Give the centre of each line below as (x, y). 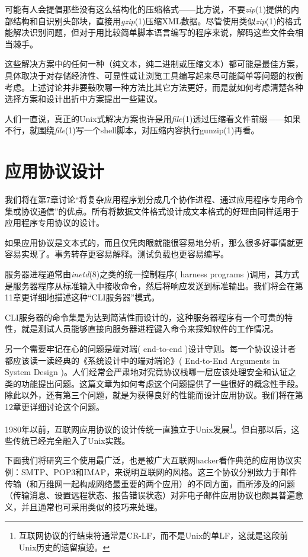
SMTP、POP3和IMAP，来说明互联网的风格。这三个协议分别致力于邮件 (159, 472)
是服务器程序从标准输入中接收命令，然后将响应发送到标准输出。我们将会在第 (154, 285)
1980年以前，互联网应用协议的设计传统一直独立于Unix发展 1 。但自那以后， (148, 428)
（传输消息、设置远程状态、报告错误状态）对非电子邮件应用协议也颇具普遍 (150, 495)
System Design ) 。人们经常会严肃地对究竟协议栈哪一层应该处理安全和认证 (146, 372)
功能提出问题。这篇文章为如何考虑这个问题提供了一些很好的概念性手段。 (162, 383)
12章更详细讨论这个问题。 (54, 406)
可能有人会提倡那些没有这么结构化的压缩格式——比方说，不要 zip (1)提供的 (148, 9)
